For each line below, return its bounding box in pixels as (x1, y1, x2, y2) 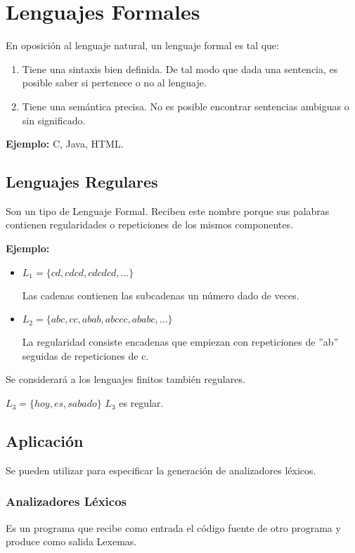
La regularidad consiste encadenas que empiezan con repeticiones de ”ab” (22, 334, 339, 349)
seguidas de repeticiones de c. (22, 348, 149, 363)
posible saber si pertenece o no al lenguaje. (22, 75, 207, 90)
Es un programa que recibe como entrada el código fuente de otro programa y (6, 520, 341, 535)
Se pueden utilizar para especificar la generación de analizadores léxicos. (6, 462, 316, 477)
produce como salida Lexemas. (6, 534, 137, 549)
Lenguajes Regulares (6, 171, 158, 193)
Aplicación (6, 430, 84, 452)
